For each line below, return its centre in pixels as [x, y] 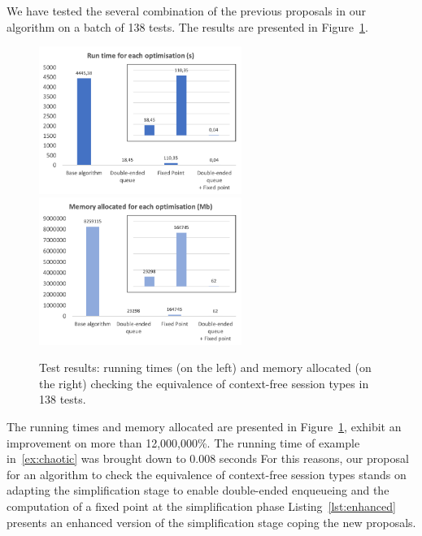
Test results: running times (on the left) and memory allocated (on [205, 367]
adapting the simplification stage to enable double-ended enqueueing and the [198, 490]
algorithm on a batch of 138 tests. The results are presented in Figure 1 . [187, 26]
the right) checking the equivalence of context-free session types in [204, 383]
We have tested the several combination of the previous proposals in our [186, 11]
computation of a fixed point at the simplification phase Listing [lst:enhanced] [201, 506]
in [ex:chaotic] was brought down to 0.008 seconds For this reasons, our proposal [208, 458]
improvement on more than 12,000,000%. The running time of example [183, 442]
